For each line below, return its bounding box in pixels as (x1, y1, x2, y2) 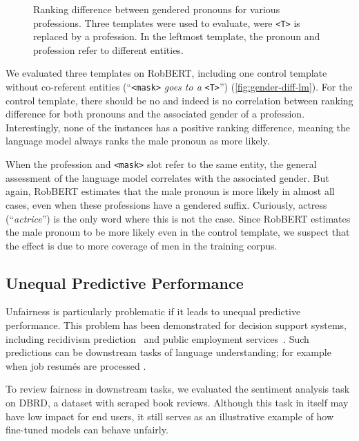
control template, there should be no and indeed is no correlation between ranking (6, 93, 353, 107)
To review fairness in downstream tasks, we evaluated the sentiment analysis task (6, 382, 350, 396)
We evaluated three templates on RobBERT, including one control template (6, 66, 327, 80)
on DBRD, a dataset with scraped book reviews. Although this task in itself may (6, 395, 349, 410)
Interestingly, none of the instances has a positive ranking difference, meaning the (6, 120, 351, 134)
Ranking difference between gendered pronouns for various (33, 2, 280, 16)
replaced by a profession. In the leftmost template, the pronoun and (33, 29, 320, 44)
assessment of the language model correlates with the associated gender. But (6, 170, 329, 185)
